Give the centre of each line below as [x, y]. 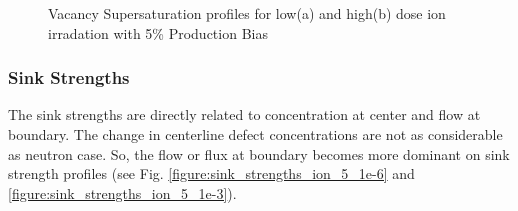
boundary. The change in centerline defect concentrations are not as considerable [255, 134]
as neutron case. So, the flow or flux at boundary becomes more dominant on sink [259, 153]
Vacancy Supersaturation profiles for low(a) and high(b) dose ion [247, 13]
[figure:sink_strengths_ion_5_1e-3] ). [122, 192]
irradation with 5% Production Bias [158, 32]
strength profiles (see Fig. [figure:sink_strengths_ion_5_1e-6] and [211, 173]
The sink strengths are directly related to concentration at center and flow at [244, 114]
